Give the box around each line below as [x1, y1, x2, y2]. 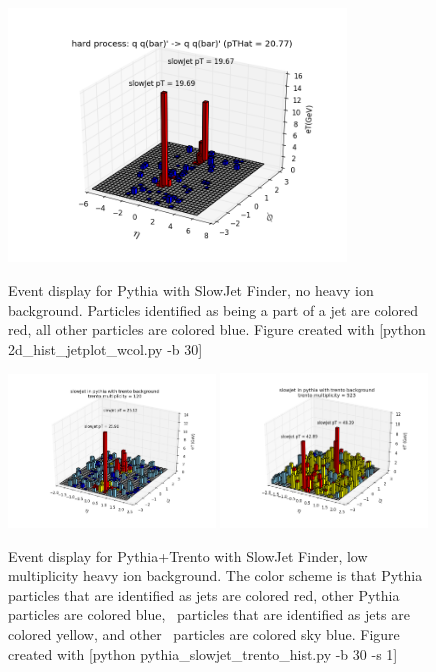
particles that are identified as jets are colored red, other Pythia [8, 584, 400, 605]
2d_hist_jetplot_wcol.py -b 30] [8, 338, 203, 359]
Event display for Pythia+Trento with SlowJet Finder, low [8, 545, 368, 566]
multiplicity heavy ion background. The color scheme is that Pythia [8, 565, 423, 586]
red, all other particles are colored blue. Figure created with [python [8, 319, 426, 340]
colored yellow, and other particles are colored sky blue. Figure [8, 623, 400, 644]
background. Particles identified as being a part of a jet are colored [8, 299, 419, 320]
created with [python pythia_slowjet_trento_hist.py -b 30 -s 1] [8, 643, 398, 664]
